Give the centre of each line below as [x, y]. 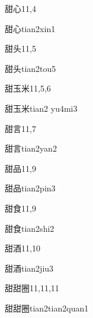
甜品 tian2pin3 [30, 188]
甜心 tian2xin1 [30, 28]
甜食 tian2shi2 [30, 228]
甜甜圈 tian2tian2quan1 [47, 308]
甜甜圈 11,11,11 [32, 288]
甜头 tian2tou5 [31, 68]
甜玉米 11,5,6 [28, 88]
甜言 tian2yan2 [31, 148]
